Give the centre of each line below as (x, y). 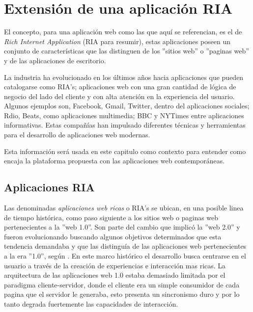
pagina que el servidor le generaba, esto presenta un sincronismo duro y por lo (122, 294)
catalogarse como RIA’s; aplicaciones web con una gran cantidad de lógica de (120, 87)
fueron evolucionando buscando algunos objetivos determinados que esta (113, 236)
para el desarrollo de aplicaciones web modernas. (77, 135)
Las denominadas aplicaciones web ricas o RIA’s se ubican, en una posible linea (124, 208)
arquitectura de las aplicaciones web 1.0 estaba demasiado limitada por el (115, 275)
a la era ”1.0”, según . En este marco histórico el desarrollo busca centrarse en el (125, 256)
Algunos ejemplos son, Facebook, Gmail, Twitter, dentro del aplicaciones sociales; (127, 106)
